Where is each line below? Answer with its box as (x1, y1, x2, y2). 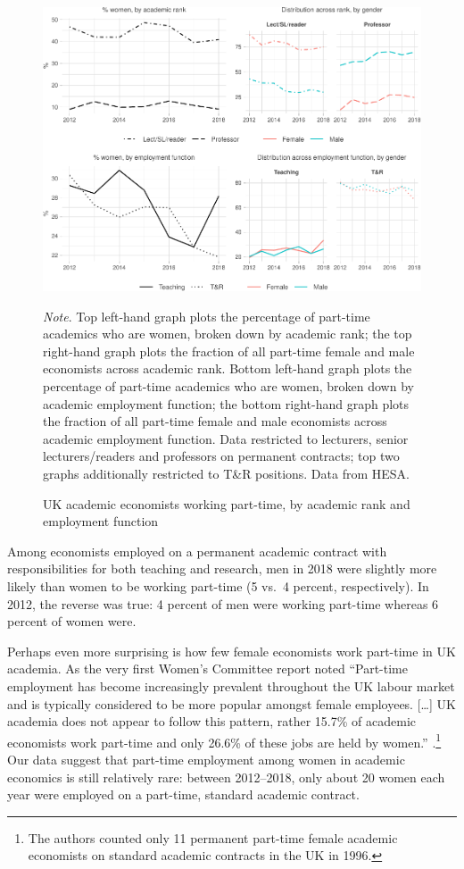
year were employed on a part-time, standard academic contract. (7, 785, 360, 804)
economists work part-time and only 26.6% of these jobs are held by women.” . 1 (7, 730, 442, 751)
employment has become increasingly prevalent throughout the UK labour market (7, 676, 455, 695)
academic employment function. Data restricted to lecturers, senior (43, 429, 409, 447)
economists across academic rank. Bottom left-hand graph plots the (43, 359, 412, 378)
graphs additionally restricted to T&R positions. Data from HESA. (43, 464, 410, 483)
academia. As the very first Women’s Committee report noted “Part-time (7, 659, 408, 678)
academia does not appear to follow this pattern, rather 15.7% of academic (7, 712, 417, 731)
